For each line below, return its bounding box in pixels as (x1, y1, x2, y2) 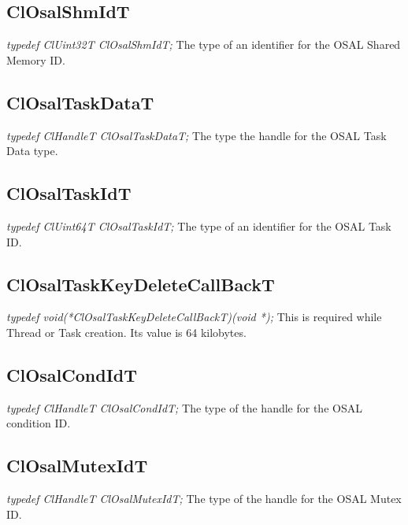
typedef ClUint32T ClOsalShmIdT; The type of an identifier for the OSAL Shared (6, 36, 401, 53)
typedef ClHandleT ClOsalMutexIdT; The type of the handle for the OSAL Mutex (6, 490, 402, 507)
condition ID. (6, 415, 71, 431)
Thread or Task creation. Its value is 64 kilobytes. (6, 324, 247, 340)
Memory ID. (6, 51, 65, 68)
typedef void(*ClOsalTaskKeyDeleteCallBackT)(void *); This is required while (6, 309, 382, 325)
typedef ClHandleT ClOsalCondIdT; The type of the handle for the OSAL (6, 399, 362, 416)
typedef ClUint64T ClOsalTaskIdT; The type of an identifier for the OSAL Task (6, 217, 391, 234)
